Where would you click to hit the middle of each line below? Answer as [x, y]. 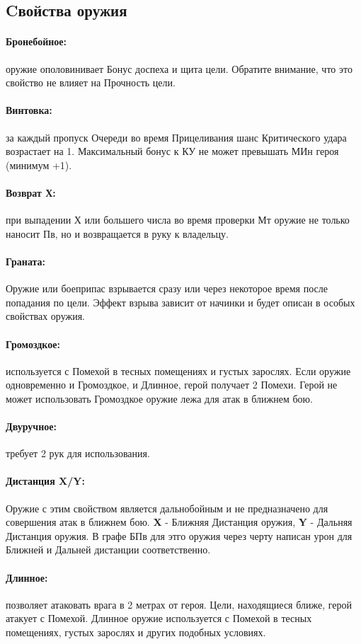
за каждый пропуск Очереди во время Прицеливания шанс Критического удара [176, 137]
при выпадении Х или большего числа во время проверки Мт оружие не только [178, 220]
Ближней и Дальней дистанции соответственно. [108, 550]
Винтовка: [29, 110]
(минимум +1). [39, 165]
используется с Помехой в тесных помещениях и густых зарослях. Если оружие [178, 370]
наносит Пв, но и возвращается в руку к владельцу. [117, 233]
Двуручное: [31, 426]
